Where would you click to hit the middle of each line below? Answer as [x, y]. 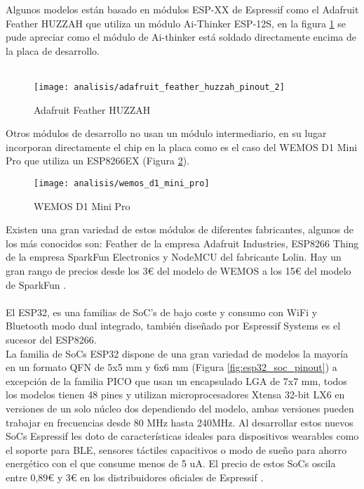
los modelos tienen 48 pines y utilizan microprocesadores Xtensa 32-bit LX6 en [175, 395]
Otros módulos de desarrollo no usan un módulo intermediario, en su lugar [166, 133]
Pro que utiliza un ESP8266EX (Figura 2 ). [98, 161]
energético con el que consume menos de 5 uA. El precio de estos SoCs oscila [171, 463]
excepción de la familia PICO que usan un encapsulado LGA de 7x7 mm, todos [176, 380]
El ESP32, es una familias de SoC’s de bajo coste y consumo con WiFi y [162, 312]
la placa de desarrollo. [53, 50]
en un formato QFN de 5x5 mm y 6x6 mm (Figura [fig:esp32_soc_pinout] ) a [171, 367]
